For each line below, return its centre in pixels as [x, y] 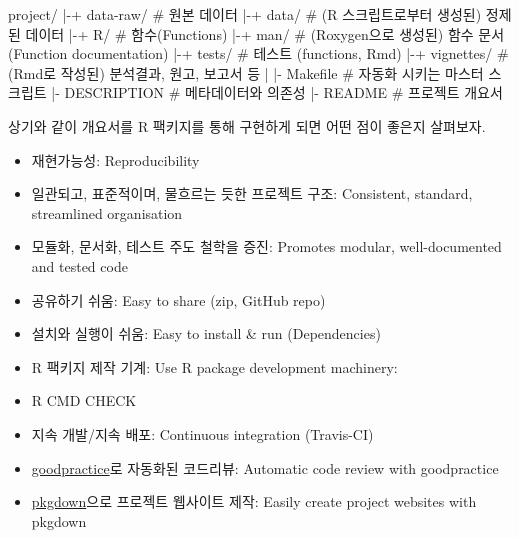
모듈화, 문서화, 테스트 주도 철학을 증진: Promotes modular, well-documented [266, 246]
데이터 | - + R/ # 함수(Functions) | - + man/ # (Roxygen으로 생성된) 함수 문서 [265, 33]
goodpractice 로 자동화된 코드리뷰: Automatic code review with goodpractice [265, 467]
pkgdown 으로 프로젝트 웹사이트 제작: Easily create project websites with [254, 501]
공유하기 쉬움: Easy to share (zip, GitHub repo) [178, 299]
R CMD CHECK [84, 400]
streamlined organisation [107, 212]
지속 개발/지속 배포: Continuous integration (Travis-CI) [202, 433]
